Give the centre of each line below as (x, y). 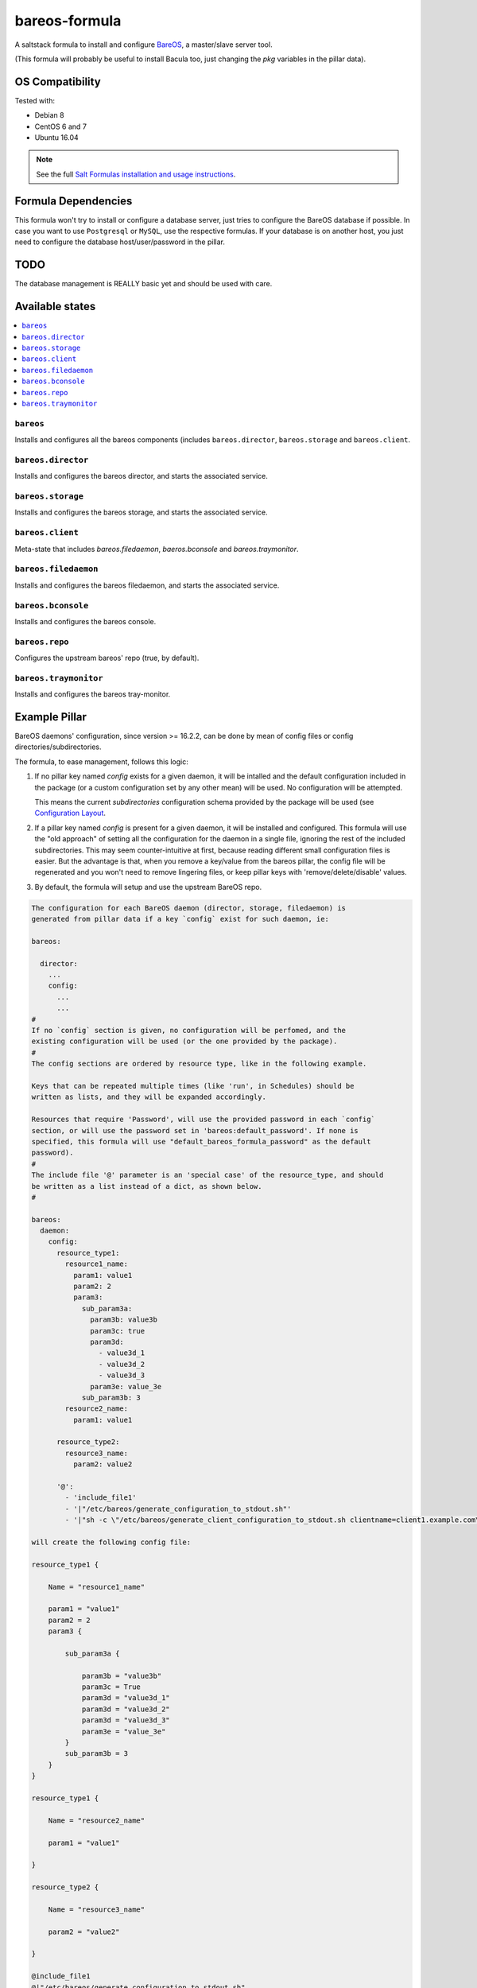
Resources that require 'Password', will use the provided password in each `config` (203, 1120)
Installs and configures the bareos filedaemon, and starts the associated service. (147, 585)
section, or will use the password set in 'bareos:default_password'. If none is (195, 1130)
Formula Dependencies (74, 201)
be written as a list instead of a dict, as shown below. (147, 1186)
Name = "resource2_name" (97, 1820)
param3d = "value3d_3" (126, 1720)
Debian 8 (49, 115)
